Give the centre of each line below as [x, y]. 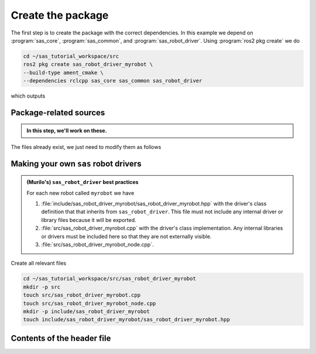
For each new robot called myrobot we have [80, 193]
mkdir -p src [42, 287]
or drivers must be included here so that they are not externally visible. [126, 236]
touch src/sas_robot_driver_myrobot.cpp [82, 295]
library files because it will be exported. [89, 220]
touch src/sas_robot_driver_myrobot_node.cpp [90, 303]
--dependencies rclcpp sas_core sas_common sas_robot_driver [113, 81]
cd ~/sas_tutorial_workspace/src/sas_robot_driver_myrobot [109, 279]
